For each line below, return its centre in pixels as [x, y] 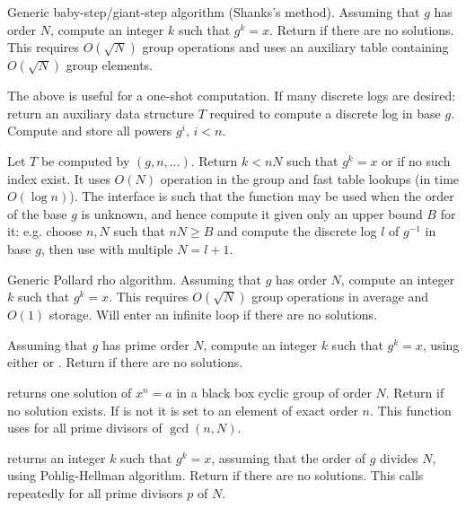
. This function [411, 410]
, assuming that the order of [289, 457]
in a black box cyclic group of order [274, 392]
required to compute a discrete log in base [325, 113]
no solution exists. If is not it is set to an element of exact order [183, 410]
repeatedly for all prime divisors [95, 492]
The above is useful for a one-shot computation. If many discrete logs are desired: [232, 96]
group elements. [110, 65]
